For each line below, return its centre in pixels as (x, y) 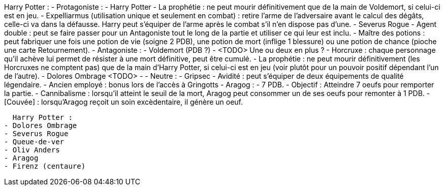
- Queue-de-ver (34, 142)
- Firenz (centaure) (45, 166)
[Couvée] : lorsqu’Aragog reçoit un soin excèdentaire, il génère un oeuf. (124, 102)
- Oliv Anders (32, 150)
